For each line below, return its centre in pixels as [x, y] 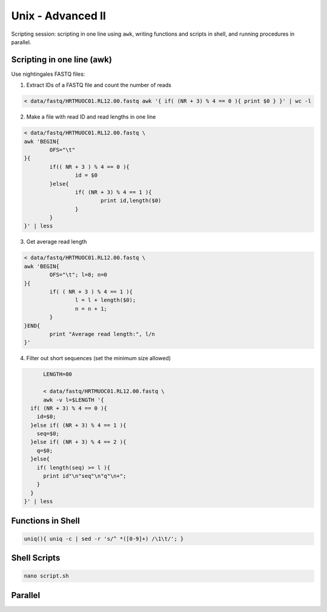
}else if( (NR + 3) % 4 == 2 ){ [78, 442]
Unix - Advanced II [58, 16]
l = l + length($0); [105, 300]
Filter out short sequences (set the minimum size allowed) [99, 358]
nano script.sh [46, 576]
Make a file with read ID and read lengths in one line [91, 117]
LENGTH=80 [58, 374]
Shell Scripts [36, 558]
